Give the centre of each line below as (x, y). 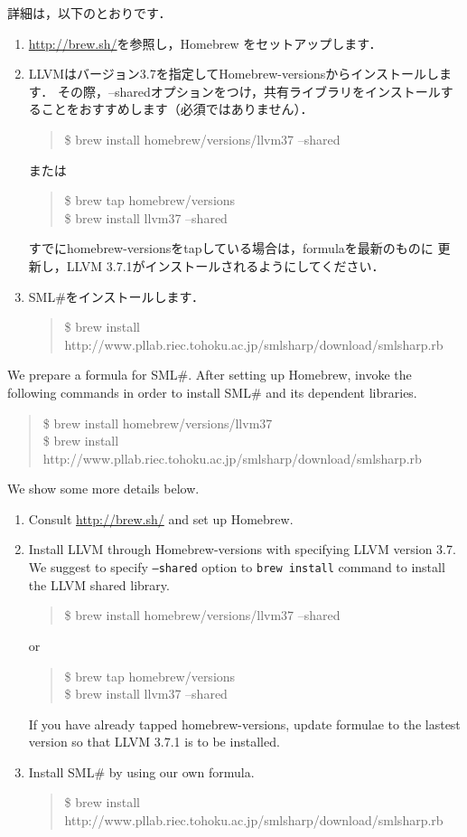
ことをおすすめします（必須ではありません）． (177, 109)
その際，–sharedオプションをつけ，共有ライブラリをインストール (249, 91)
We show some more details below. (103, 489)
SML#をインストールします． (116, 296)
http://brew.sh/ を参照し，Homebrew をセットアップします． (205, 43)
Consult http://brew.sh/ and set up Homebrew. (161, 518)
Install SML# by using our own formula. (141, 771)
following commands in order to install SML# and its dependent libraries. (212, 392)
